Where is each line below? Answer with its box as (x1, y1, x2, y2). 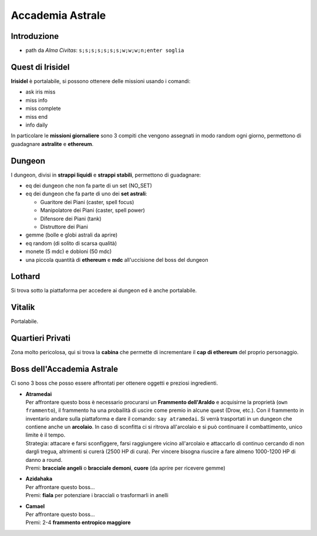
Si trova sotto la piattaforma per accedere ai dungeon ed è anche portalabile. (11, 287, 197, 294)
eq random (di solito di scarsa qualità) (25, 239, 117, 247)
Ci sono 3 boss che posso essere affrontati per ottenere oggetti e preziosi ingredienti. (11, 379, 218, 387)
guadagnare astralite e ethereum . (11, 140, 94, 147)
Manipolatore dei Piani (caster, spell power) (40, 207, 145, 214)
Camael (25, 502, 45, 510)
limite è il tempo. (25, 431, 66, 438)
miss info (25, 96, 48, 104)
